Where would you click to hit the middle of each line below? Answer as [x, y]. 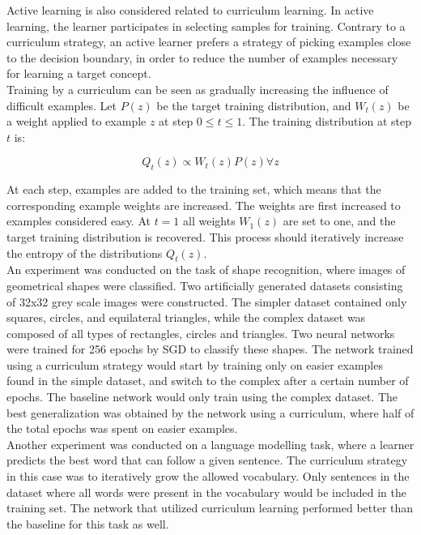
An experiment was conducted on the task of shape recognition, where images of [206, 270]
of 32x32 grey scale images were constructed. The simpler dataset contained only [207, 301]
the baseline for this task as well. [88, 523]
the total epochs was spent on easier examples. [122, 428]
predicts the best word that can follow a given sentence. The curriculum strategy [207, 460]
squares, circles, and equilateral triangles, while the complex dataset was [186, 317]
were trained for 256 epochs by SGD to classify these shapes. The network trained [210, 349]
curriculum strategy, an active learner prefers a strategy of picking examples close [209, 42]
